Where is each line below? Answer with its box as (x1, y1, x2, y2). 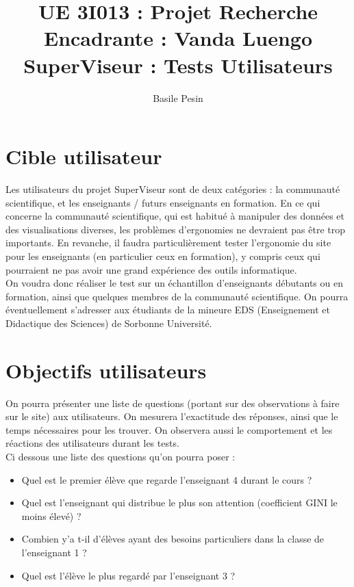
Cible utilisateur (5, 142, 162, 170)
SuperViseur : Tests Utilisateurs (23, 51, 333, 79)
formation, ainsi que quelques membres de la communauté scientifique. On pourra (5, 289, 349, 303)
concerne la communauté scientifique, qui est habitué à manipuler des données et (5, 209, 345, 223)
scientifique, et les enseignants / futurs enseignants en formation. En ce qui (5, 195, 320, 209)
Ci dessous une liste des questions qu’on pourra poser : (5, 449, 236, 464)
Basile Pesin (153, 90, 203, 105)
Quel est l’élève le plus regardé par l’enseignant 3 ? (21, 568, 236, 582)
